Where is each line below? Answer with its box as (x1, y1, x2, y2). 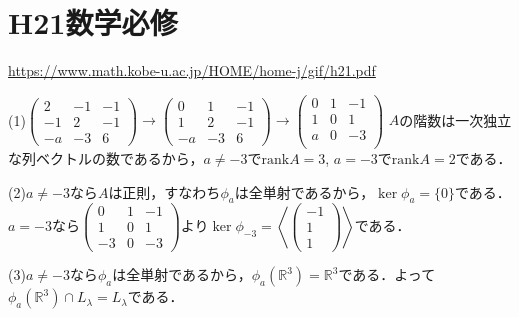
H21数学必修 (8, 2, 178, 43)
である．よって (338, 264, 436, 285)
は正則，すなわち (108, 181, 221, 202)
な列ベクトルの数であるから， (8, 147, 204, 168)
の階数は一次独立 (399, 109, 512, 130)
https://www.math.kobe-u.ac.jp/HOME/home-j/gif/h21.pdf (8, 60, 376, 81)
